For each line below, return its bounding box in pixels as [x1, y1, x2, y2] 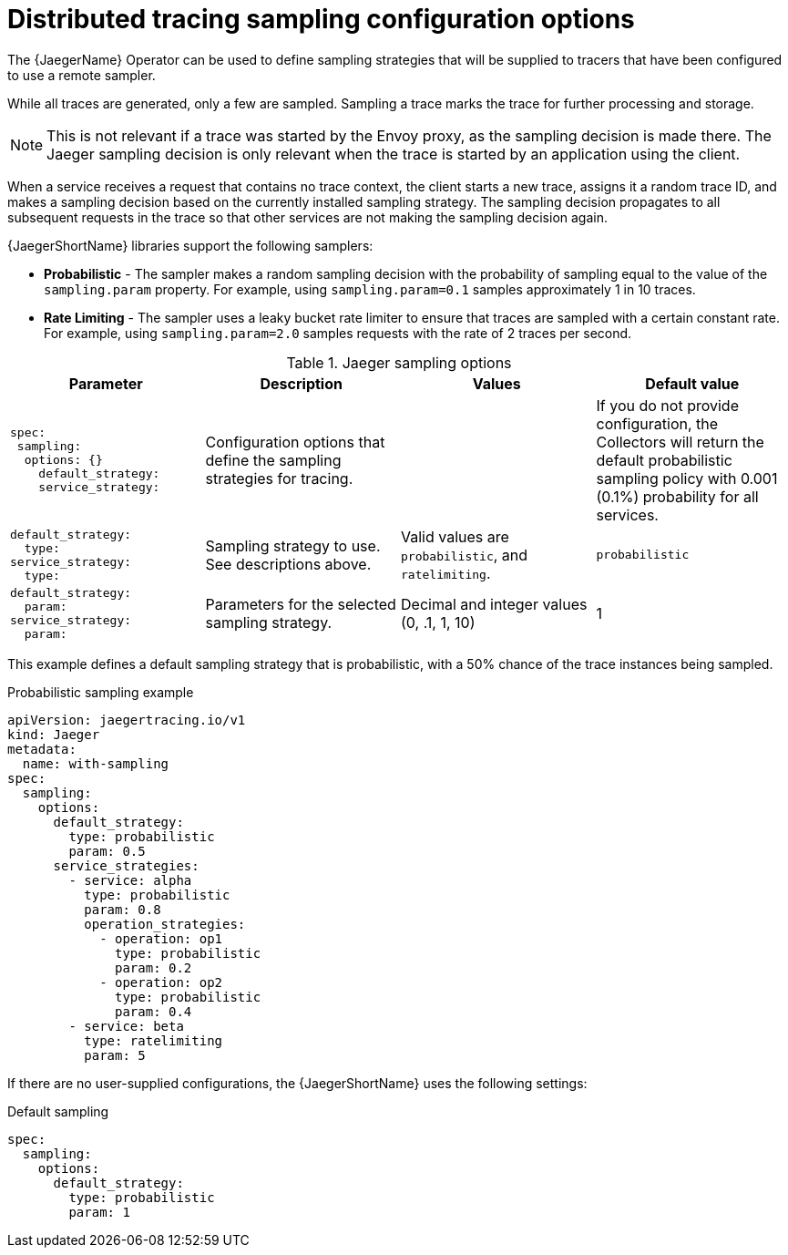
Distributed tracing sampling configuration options [7, 4, 635, 35]
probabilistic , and [401, 545, 528, 564]
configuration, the [596, 414, 719, 433]
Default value [645, 374, 740, 393]
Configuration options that [205, 432, 385, 451]
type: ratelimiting [84, 1033, 223, 1048]
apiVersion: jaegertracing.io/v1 [7, 712, 246, 727]
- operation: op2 [99, 974, 223, 990]
